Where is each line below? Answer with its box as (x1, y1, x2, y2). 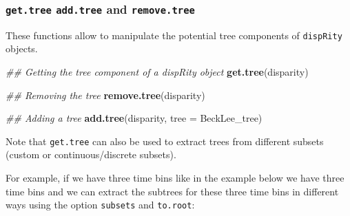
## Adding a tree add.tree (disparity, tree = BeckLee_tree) (6, 111, 262, 125)
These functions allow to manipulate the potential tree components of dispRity (6, 28, 342, 42)
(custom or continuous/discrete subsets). (6, 147, 176, 162)
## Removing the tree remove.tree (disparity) (6, 87, 205, 102)
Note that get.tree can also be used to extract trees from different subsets (6, 133, 324, 148)
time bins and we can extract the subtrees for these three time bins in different (6, 184, 339, 198)
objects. (6, 41, 38, 56)
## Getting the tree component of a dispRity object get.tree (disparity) (6, 65, 309, 79)
